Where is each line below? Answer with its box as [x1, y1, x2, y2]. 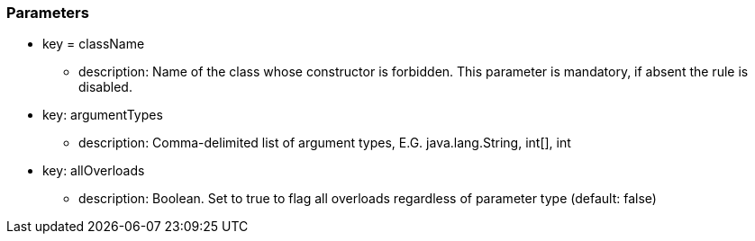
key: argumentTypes [42, 107, 163, 123]
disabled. [78, 79, 132, 95]
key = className [42, 36, 145, 52]
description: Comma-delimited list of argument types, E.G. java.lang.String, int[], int [78, 135, 571, 151]
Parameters [6, 4, 89, 22]
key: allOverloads [42, 163, 145, 179]
